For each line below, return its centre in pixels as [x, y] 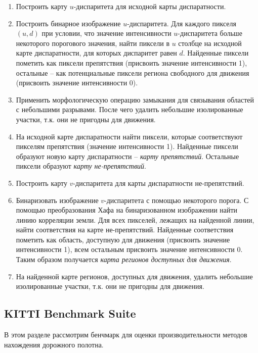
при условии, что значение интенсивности [106, 33]
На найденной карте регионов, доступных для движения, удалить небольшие [134, 276]
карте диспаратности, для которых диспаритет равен [96, 53]
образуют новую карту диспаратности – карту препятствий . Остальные [127, 156]
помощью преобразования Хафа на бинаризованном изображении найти [127, 210]
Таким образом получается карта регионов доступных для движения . [124, 259]
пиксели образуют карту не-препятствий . [81, 166]
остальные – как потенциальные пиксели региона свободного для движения [133, 72]
